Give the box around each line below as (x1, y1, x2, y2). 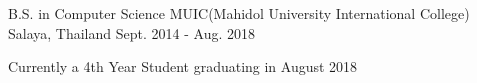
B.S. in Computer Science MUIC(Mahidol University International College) (8, 3, 470, 23)
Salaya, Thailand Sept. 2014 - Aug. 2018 (8, 22, 255, 43)
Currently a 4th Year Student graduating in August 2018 (8, 56, 358, 77)
